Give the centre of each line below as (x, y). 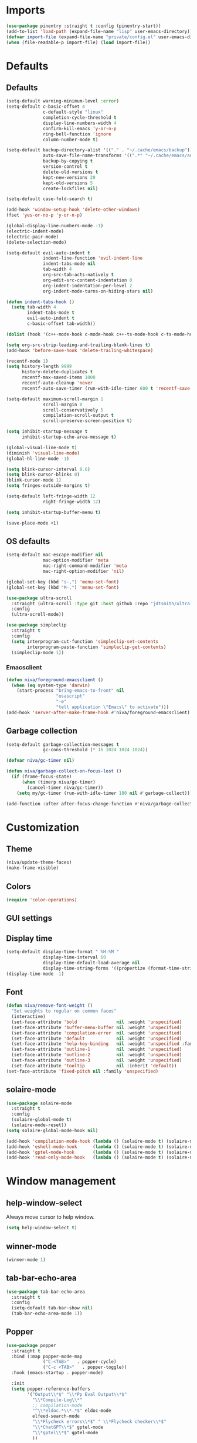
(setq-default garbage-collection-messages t (62, 744)
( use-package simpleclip (36, 625)
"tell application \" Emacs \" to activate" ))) (112, 707)
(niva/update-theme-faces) (39, 863)
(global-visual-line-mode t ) (42, 447)
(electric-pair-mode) (33, 237)
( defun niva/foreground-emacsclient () (55, 680)
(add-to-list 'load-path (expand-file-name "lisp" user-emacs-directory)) (99, 31)
